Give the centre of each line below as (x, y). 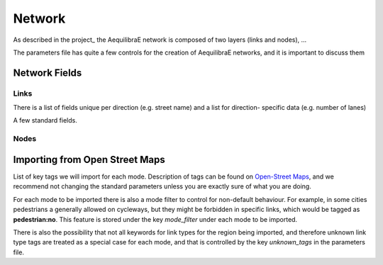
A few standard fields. (45, 120)
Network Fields (48, 73)
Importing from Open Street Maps (89, 159)
